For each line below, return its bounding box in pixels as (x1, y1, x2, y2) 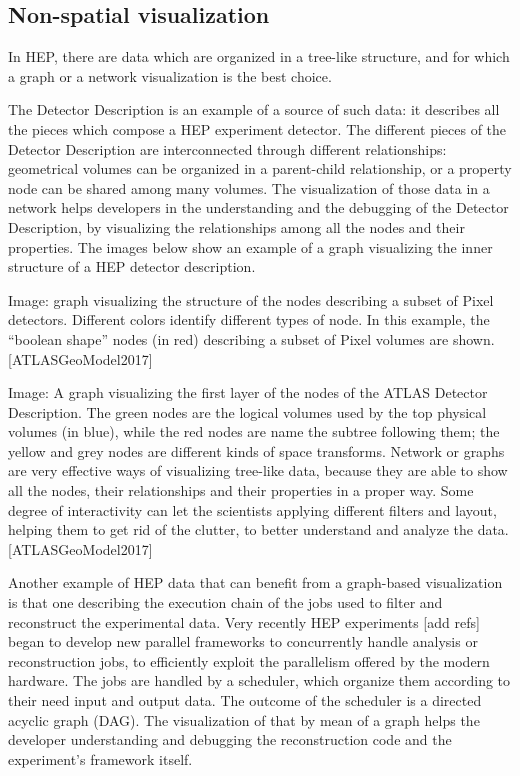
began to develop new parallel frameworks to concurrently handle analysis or (8, 631, 478, 652)
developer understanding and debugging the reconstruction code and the (8, 729, 452, 750)
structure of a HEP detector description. (8, 256, 256, 277)
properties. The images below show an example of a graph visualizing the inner (8, 236, 493, 257)
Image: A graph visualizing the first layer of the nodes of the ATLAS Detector (8, 382, 488, 403)
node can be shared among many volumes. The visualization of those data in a (8, 177, 490, 198)
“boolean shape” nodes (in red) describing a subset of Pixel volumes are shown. (8, 328, 495, 349)
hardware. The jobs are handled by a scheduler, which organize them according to (8, 670, 511, 691)
